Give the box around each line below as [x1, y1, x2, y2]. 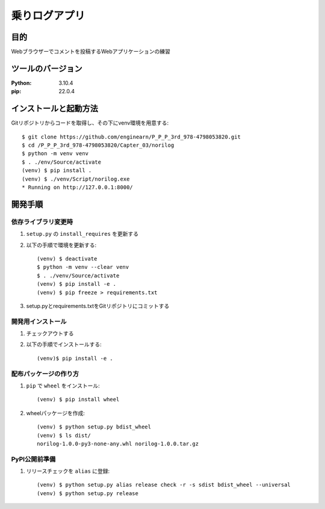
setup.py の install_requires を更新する [26, 230, 139, 238]
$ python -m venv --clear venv [37, 264, 129, 271]
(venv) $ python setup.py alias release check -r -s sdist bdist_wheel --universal [37, 481, 291, 489]
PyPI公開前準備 [11, 455, 56, 463]
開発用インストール [11, 317, 67, 325]
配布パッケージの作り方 [11, 369, 79, 378]
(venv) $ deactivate [37, 255, 97, 262]
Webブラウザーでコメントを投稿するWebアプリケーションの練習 [11, 48, 171, 55]
